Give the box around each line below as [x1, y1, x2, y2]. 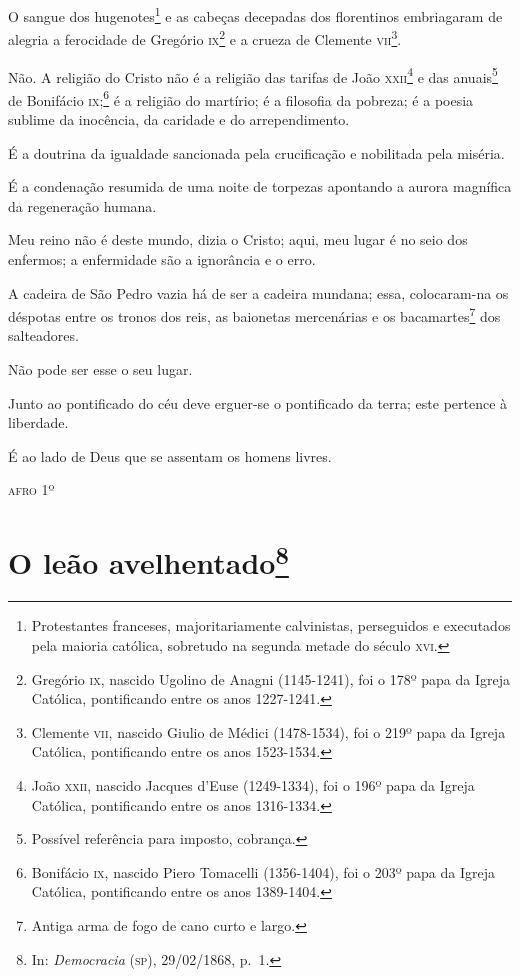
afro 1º [8, 479, 55, 500]
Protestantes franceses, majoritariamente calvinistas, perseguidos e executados [31, 615, 511, 636]
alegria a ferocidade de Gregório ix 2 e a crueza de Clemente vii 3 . [8, 26, 402, 49]
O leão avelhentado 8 [8, 538, 289, 583]
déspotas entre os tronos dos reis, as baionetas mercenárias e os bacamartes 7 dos [8, 303, 501, 326]
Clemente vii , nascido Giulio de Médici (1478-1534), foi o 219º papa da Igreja [31, 721, 506, 742]
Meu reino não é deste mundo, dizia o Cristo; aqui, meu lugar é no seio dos [8, 229, 468, 250]
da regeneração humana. [8, 195, 157, 216]
